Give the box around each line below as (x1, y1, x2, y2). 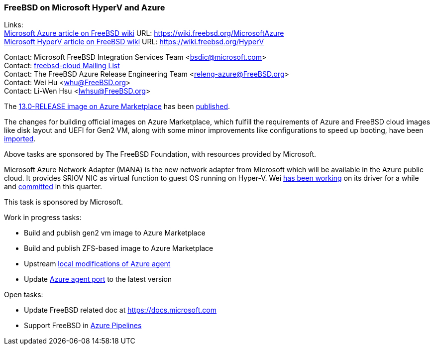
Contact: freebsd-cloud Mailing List (4, 61, 120, 70)
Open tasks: (4, 290, 43, 299)
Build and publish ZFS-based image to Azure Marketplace (24, 244, 214, 253)
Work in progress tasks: (4, 213, 82, 222)
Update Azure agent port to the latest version (24, 275, 172, 284)
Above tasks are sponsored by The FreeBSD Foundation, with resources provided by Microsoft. (4, 150, 317, 159)
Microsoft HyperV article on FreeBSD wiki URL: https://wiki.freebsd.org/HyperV (4, 37, 264, 46)
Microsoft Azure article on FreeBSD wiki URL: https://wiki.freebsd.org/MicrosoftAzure (4, 29, 284, 38)
